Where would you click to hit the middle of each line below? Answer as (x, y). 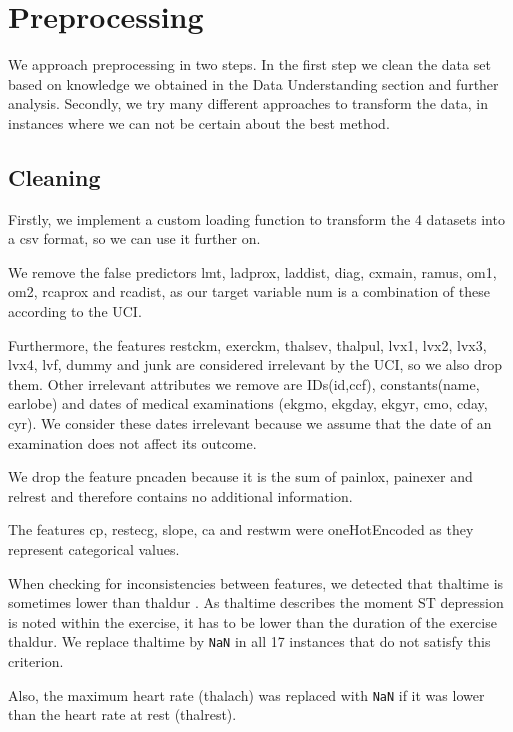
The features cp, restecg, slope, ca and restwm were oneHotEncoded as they (241, 529)
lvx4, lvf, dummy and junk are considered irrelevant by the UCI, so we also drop (255, 364)
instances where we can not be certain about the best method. (199, 122)
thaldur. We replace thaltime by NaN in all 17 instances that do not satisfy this (249, 641)
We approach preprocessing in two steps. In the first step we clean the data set (249, 64)
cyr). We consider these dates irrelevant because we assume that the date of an (250, 423)
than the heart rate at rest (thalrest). (122, 714)
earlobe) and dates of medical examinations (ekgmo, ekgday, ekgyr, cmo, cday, (248, 403)
